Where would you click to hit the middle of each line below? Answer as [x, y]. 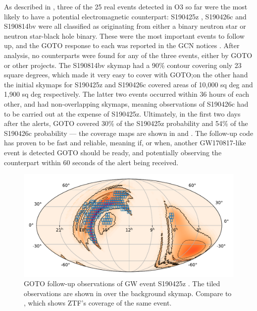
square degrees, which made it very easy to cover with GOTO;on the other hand [126, 75]
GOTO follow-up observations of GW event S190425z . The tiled [122, 283]
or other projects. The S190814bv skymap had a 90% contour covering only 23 [123, 65]
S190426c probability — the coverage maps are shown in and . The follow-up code [129, 133]
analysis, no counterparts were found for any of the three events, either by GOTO [128, 55]
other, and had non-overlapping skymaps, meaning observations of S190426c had [126, 103]
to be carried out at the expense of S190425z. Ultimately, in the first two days [122, 113]
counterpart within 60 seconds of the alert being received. [91, 162]
